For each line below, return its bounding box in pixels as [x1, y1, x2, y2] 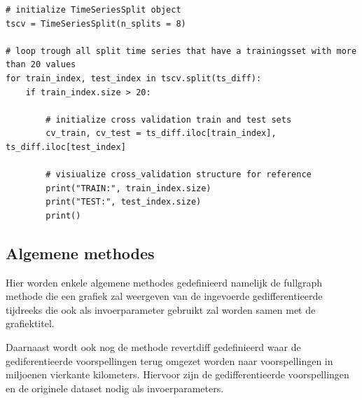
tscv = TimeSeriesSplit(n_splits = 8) [6, 18, 186, 29]
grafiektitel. [6, 316, 55, 331]
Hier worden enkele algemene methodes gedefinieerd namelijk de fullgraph [6, 275, 323, 289]
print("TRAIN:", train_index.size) [46, 183, 211, 193]
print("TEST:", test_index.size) [46, 197, 202, 207]
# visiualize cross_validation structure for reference [46, 170, 312, 180]
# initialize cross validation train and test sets [46, 114, 292, 125]
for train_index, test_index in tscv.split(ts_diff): [6, 73, 262, 83]
